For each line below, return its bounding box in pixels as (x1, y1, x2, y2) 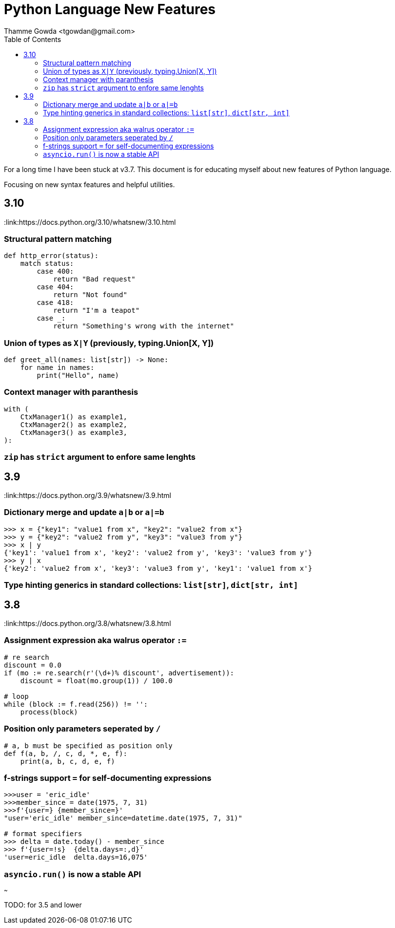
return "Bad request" (53, 275, 136, 283)
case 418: (37, 299, 74, 307)
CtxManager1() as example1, (20, 412, 127, 421)
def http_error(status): (4, 252, 99, 260)
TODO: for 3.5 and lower (4, 901, 82, 909)
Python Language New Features (4, 1, 216, 18)
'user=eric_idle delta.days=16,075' (4, 853, 148, 862)
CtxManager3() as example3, (20, 428, 127, 436)
